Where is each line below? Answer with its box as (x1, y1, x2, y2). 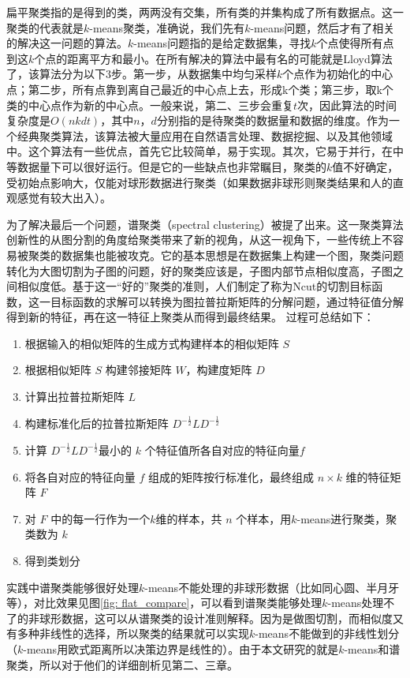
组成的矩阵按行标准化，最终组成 (148, 468, 315, 485)
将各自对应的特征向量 (24, 468, 136, 485)
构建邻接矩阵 (105, 361, 172, 378)
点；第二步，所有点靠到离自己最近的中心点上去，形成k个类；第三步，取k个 (6, 81, 393, 97)
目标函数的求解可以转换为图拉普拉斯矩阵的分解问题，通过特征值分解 (50, 293, 404, 309)
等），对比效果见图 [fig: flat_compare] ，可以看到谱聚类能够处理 (6, 594, 322, 611)
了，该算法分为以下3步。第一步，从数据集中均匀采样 (6, 66, 277, 82)
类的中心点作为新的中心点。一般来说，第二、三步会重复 (6, 96, 293, 113)
